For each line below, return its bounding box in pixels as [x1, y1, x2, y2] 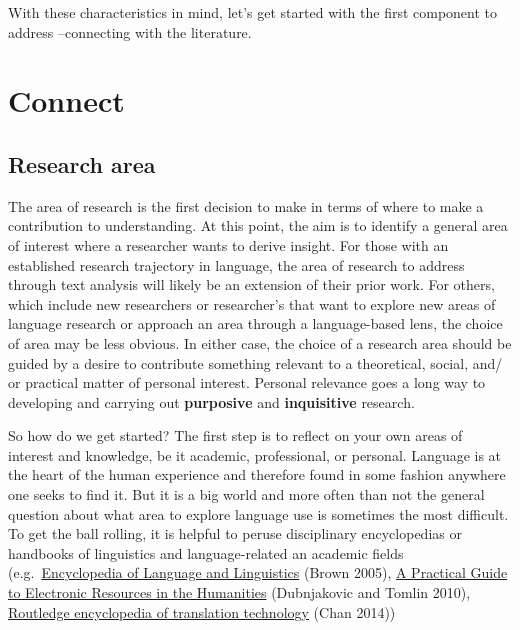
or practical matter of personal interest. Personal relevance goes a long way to [8, 372, 486, 393]
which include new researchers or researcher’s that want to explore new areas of [8, 293, 496, 314]
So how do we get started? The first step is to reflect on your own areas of [8, 425, 463, 446]
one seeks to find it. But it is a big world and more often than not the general [8, 484, 485, 505]
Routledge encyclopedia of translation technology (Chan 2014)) [8, 601, 396, 622]
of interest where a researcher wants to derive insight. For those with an [8, 234, 449, 255]
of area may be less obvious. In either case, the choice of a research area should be [8, 332, 512, 353]
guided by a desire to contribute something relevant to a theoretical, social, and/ [8, 352, 503, 373]
